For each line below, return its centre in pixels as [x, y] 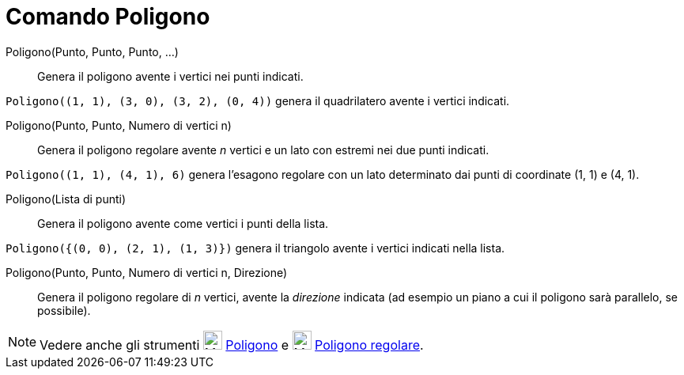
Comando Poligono [108, 17]
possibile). [64, 310]
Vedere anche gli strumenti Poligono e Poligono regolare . [232, 345]
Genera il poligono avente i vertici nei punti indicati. [170, 76]
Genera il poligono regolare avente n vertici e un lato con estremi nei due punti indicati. [263, 150]
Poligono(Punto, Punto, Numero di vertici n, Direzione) [147, 272]
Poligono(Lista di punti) [66, 199]
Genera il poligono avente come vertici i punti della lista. [183, 223]
